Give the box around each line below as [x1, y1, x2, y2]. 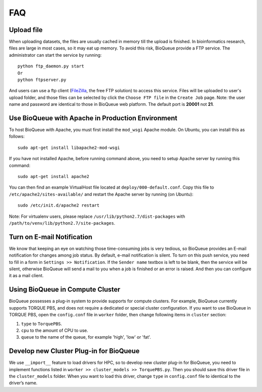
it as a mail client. [9, 273, 44, 278]
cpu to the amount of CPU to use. [21, 327, 88, 333]
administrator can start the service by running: [9, 52, 102, 58]
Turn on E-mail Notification [9, 233, 93, 241]
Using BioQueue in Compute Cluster [9, 285, 121, 294]
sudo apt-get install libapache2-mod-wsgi [17, 145, 120, 150]
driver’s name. [9, 380, 38, 386]
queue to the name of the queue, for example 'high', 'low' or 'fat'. [21, 334, 151, 340]
